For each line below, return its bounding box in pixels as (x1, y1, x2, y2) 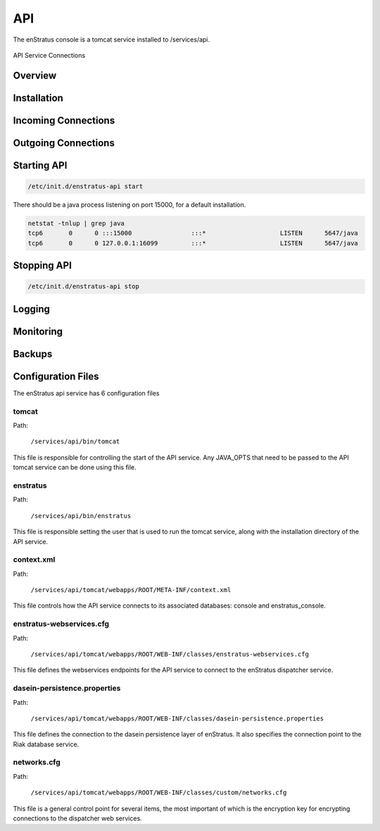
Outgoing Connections (13, 137, 115, 149)
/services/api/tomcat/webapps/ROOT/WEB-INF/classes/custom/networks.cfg (30, 789, 287, 796)
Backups (13, 347, 53, 359)
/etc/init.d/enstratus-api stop (27, 283, 140, 290)
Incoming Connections (13, 114, 115, 126)
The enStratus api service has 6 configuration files (13, 388, 160, 398)
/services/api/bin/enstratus (30, 512, 132, 519)
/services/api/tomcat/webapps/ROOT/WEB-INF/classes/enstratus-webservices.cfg (30, 650, 310, 658)
